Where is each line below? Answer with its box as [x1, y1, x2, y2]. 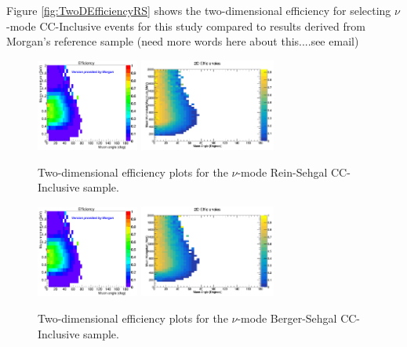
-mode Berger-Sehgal [237, 310, 337, 327]
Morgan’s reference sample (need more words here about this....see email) [6, 33, 359, 49]
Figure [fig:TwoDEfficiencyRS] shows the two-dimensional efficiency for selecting [6, 2, 391, 18]
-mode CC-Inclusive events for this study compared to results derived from [6, 17, 365, 34]
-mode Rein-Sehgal [237, 163, 328, 180]
